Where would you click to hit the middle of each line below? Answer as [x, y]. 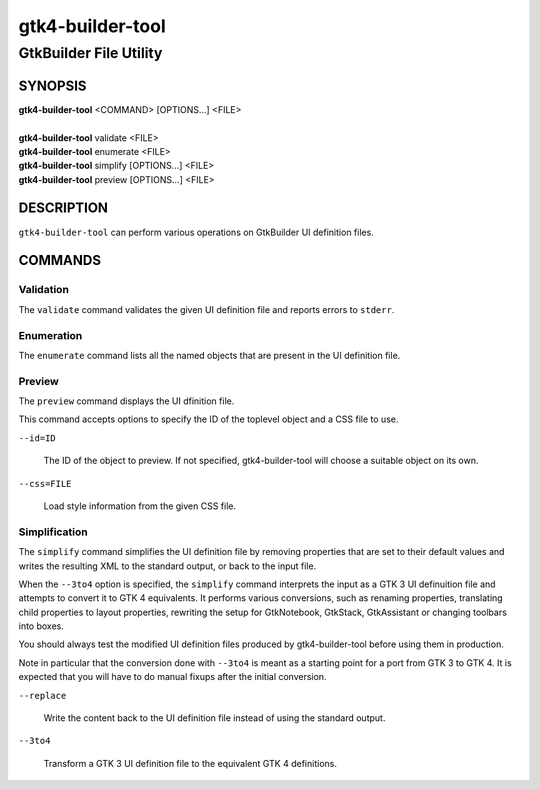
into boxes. [41, 626]
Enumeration [50, 335]
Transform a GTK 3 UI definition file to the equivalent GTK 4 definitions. [190, 763]
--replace [42, 695]
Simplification [53, 532]
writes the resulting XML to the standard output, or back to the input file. [167, 566]
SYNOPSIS [52, 85]
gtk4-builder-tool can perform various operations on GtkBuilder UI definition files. [196, 232]
